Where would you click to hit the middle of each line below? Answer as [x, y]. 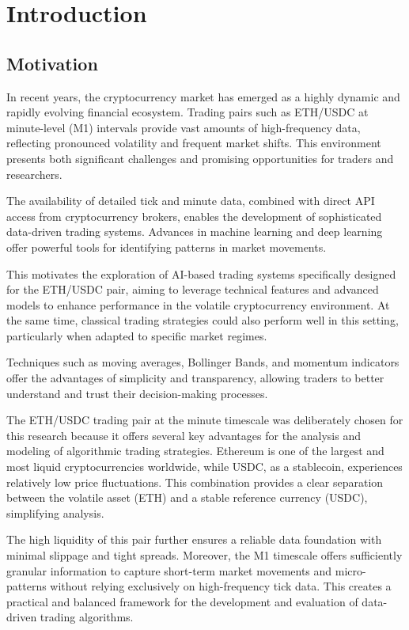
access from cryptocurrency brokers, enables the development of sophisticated [194, 216]
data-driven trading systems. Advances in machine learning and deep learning [195, 232]
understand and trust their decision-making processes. [137, 393]
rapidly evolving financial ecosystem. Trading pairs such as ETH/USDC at [187, 112]
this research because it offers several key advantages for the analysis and [184, 435]
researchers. [34, 174]
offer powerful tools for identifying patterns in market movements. [167, 247]
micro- [350, 570]
